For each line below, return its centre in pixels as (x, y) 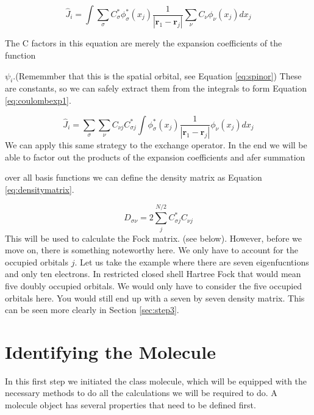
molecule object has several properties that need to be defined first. (130, 405)
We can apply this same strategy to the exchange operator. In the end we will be (156, 145)
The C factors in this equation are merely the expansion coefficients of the (144, 43)
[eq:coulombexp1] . (38, 100)
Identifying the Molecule (110, 351)
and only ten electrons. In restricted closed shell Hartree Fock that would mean (153, 274)
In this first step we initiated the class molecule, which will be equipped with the (156, 381)
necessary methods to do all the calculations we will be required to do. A (141, 393)
